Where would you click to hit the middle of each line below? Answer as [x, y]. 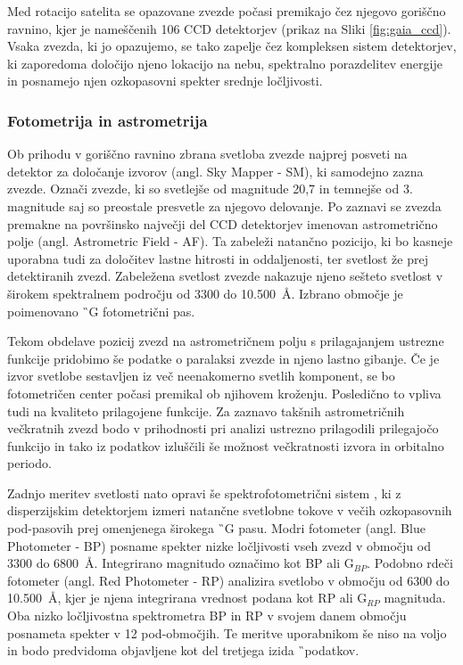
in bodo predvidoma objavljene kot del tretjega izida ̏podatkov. [183, 650]
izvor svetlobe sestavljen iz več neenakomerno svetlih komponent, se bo [201, 376]
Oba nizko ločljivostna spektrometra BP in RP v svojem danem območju [207, 616]
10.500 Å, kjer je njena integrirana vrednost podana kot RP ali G [187, 598]
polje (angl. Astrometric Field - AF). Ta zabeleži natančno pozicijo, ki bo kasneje [230, 241]
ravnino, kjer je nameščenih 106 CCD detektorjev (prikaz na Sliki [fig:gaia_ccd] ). [229, 28]
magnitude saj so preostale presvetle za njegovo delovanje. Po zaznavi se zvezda [224, 205]
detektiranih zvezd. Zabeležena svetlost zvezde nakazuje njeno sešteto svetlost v [225, 276]
